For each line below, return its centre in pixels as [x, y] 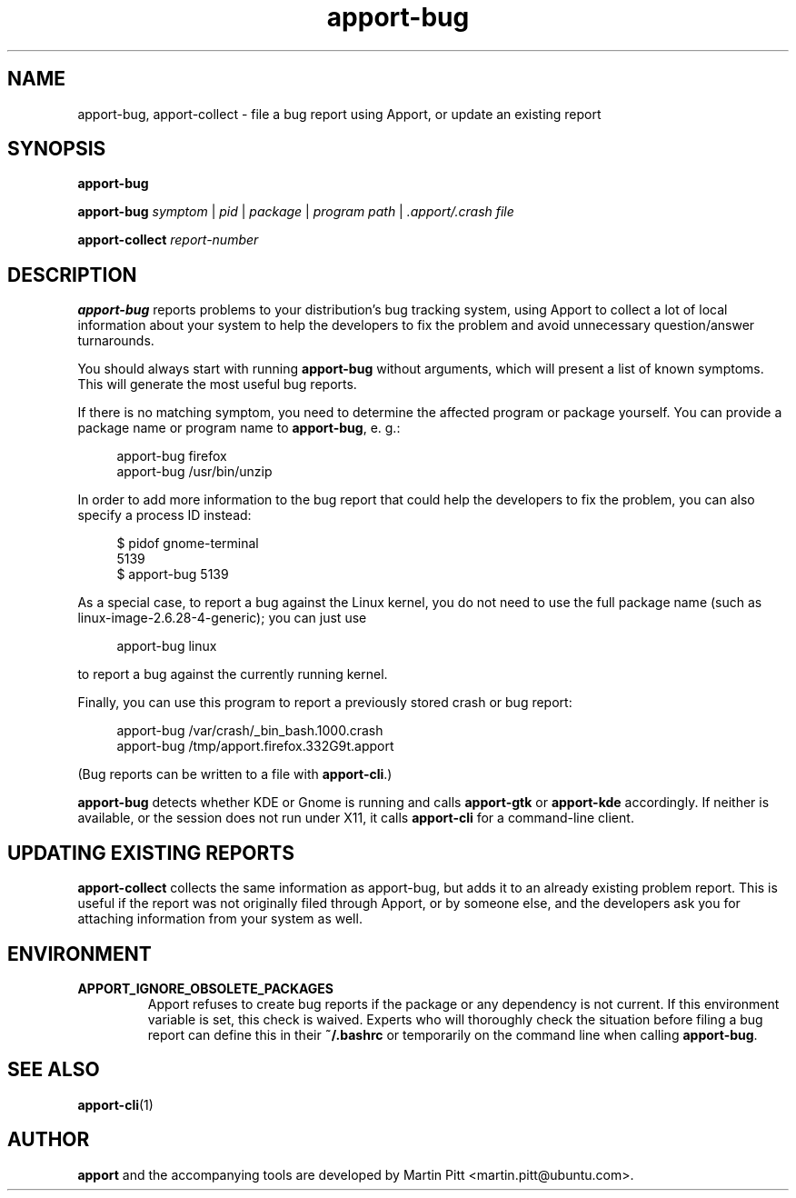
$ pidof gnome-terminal [188, 544]
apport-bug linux [167, 646]
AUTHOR [49, 1140]
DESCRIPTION [72, 275]
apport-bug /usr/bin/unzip [194, 472]
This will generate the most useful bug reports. [217, 384]
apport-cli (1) [115, 1104]
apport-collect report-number [168, 240]
